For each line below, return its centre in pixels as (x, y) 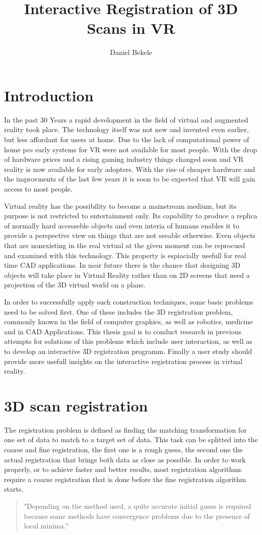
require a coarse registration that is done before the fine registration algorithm (125, 479)
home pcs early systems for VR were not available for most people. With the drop (131, 149)
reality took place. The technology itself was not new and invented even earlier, (126, 129)
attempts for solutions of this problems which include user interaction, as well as (128, 341)
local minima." (46, 526)
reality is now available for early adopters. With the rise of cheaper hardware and (130, 169)
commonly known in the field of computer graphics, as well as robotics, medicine (128, 321)
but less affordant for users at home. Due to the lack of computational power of (127, 139)
